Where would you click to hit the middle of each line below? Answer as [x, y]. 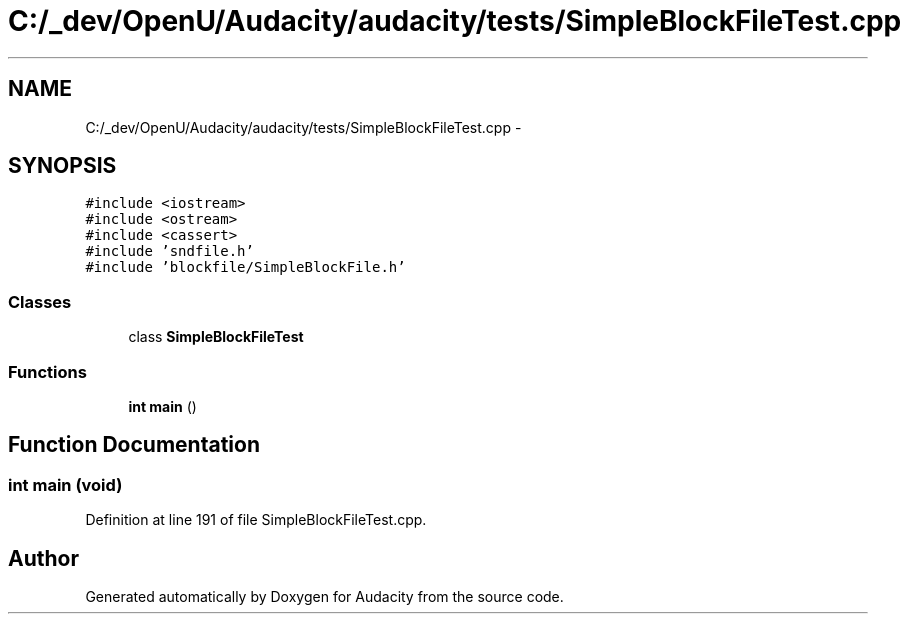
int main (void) [65, 484]
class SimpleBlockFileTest [216, 337]
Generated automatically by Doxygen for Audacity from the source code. [324, 596]
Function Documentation [134, 445]
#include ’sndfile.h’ [169, 251]
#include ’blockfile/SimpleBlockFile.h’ [245, 267]
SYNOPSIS [62, 166]
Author [43, 558]
